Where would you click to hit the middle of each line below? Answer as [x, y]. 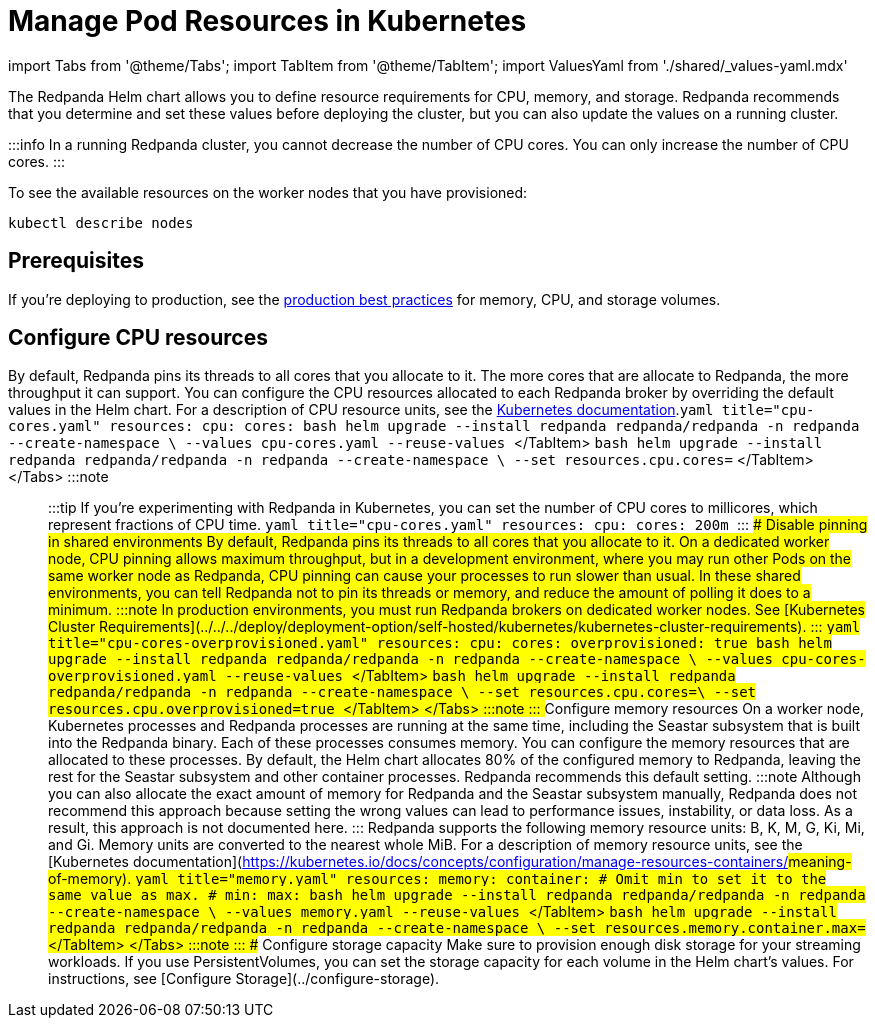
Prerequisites [76, 261]
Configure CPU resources [138, 338]
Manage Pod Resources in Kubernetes [267, 21]
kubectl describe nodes [101, 222]
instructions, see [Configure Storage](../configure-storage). [244, 979]
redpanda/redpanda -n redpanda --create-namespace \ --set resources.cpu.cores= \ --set [402, 692]
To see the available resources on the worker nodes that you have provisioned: [268, 192]
